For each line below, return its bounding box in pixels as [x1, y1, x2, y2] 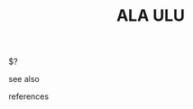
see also [8, 74, 40, 85]
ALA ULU [115, 5, 186, 26]
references [8, 91, 50, 102]
